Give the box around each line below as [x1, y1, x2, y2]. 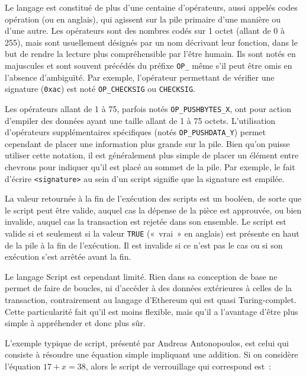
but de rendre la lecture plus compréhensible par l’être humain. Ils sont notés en [5, 47, 296, 60]
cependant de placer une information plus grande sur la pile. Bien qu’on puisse [5, 137, 290, 149]
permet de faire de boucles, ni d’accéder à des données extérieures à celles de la [5, 282, 292, 294]
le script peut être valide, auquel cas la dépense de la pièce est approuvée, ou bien [5, 203, 302, 216]
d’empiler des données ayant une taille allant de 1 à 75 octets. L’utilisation [5, 114, 276, 126]
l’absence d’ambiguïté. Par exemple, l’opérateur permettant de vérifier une [5, 71, 275, 83]
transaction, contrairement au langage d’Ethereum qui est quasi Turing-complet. [5, 294, 297, 306]
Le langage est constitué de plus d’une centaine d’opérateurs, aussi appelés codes [5, 1, 298, 13]
